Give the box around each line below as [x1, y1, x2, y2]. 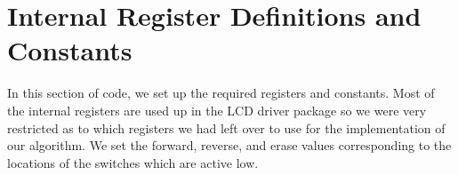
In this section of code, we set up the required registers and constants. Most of [7, 84, 435, 102]
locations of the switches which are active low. [7, 153, 259, 171]
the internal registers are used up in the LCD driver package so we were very [7, 100, 427, 119]
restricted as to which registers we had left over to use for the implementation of [7, 118, 446, 137]
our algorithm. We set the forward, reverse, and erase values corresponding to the [7, 136, 452, 155]
